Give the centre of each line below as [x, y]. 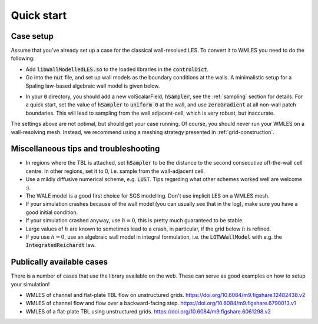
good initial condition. [52, 212]
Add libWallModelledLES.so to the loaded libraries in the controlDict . [117, 69]
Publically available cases [59, 262]
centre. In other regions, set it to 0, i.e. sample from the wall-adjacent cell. [115, 171]
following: [23, 58]
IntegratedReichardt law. [61, 245]
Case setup [32, 36]
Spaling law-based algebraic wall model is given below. [93, 86]
